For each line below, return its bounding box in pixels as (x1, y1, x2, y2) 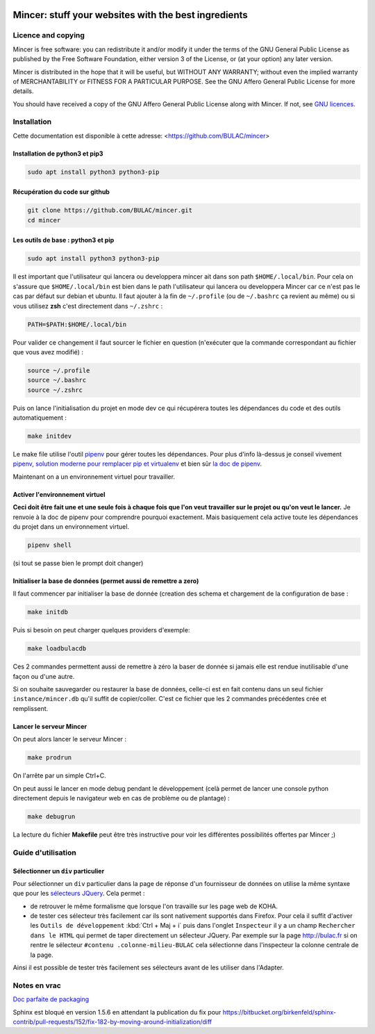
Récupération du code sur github (12, 188, 110, 196)
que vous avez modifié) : (12, 347, 83, 356)
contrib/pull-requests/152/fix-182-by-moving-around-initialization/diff (12, 1017, 212, 1026)
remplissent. (12, 704, 49, 712)
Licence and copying (12, 31, 85, 40)
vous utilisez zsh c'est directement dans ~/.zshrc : (12, 302, 163, 310)
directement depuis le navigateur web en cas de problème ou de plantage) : (12, 794, 230, 802)
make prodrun (27, 754, 72, 762)
